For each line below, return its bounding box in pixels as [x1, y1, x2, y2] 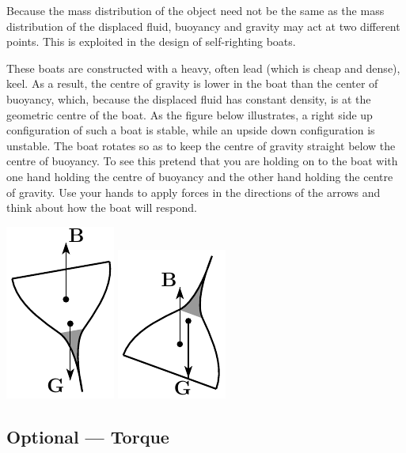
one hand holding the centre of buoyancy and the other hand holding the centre [6, 168, 393, 184]
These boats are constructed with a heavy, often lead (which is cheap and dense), [6, 59, 400, 76]
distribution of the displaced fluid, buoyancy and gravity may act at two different [6, 17, 400, 34]
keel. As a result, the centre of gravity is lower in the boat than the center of [6, 75, 378, 92]
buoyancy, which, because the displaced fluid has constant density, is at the [6, 90, 371, 107]
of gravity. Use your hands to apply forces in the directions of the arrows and [6, 183, 381, 200]
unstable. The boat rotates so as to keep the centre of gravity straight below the [6, 137, 396, 153]
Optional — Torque [6, 424, 169, 448]
